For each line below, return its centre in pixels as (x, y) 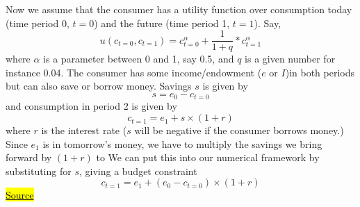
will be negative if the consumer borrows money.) (239, 130)
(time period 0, (38, 23)
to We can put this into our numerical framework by (208, 157)
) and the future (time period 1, (162, 23)
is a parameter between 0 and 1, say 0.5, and (139, 59)
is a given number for (290, 59)
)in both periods (320, 72)
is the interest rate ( (84, 130)
